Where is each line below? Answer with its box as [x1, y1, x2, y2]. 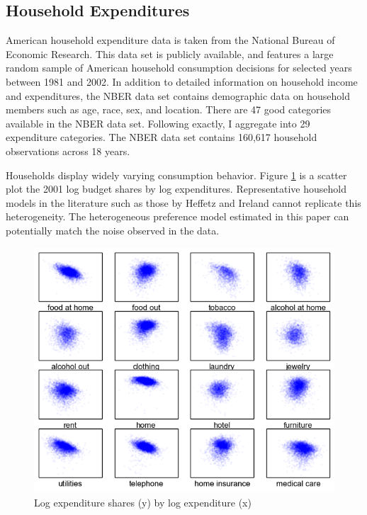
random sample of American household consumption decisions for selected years [6, 60, 352, 75]
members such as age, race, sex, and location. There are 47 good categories [6, 102, 332, 117]
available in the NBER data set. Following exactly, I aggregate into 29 [6, 115, 310, 130]
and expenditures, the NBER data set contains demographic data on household [6, 88, 350, 103]
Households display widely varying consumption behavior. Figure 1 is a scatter [6, 167, 347, 182]
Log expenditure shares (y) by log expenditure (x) [34, 494, 252, 509]
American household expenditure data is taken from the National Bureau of [6, 33, 335, 47]
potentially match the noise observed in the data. [6, 222, 220, 237]
